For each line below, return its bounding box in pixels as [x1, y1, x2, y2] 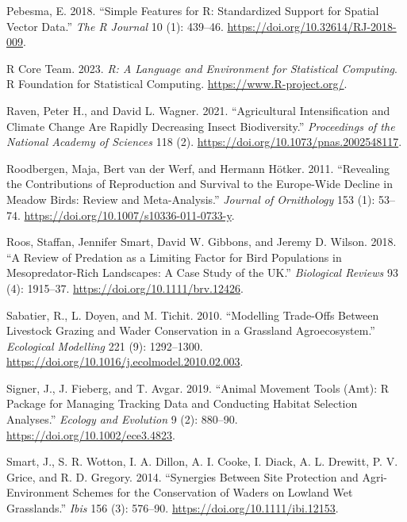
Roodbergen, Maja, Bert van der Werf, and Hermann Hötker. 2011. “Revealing [6, 159, 390, 176]
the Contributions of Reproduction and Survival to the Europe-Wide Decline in [6, 175, 394, 192]
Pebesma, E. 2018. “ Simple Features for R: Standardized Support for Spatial [6, 2, 379, 18]
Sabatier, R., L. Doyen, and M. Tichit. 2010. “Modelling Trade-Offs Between [6, 306, 379, 323]
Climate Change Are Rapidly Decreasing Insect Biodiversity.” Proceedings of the [6, 117, 395, 134]
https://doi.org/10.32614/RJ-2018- [227, 17, 397, 34]
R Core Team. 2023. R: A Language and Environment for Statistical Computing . [6, 59, 397, 76]
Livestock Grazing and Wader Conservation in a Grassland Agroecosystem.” [6, 322, 375, 339]
